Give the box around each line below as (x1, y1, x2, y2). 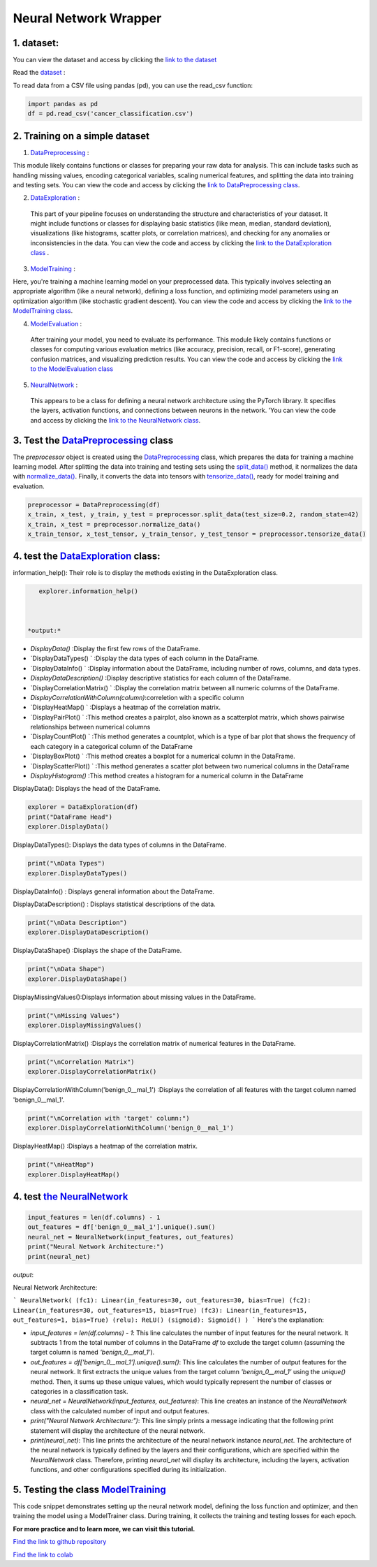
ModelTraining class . (13, 307, 73, 315)
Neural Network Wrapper (13, 10, 162, 26)
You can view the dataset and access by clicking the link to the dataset (13, 56, 217, 64)
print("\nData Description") (27, 919, 128, 926)
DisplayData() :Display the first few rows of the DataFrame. (30, 644, 200, 653)
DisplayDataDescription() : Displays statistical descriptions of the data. (13, 900, 216, 908)
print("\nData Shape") (27, 965, 105, 973)
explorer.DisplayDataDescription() (27, 928, 149, 936)
